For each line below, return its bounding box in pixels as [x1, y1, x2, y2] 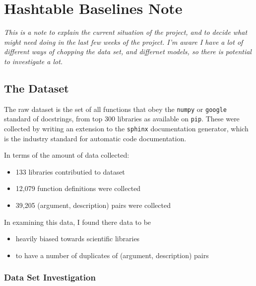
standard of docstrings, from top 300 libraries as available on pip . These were [4, 113, 240, 124]
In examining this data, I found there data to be [4, 216, 151, 227]
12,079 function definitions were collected [15, 183, 141, 193]
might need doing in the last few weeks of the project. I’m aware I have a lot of [4, 36, 243, 47]
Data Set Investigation [4, 271, 96, 284]
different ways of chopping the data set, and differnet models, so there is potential [4, 46, 252, 57]
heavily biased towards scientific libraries [15, 233, 140, 244]
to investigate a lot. [4, 56, 63, 66]
